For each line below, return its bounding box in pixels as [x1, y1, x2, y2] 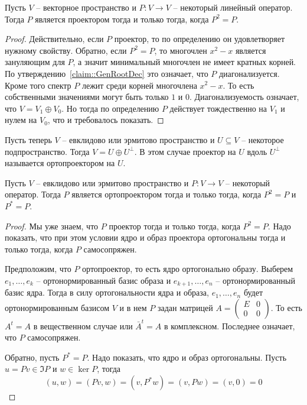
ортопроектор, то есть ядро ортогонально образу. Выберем [82, 263, 293, 275]
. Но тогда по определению [61, 102, 159, 114]
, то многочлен [154, 44, 207, 56]
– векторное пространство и [36, 1, 136, 13]
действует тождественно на [169, 102, 267, 114]
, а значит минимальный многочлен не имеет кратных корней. [73, 56, 296, 68]
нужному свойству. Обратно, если [5, 44, 127, 56]
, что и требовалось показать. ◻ [47, 114, 164, 126]
